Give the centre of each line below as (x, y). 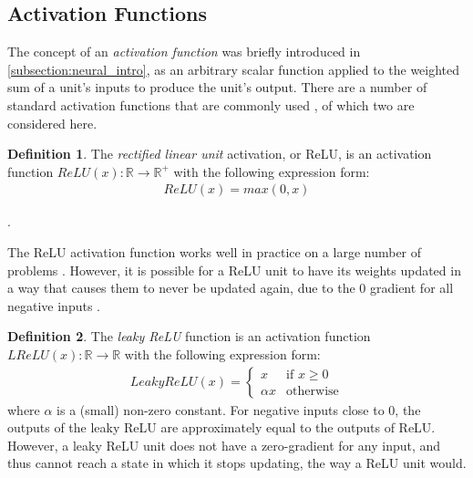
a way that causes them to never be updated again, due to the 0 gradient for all (231, 288)
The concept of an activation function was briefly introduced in (184, 52)
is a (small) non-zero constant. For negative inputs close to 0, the (239, 409)
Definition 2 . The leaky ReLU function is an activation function (189, 336)
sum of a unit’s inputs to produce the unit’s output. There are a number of (217, 87)
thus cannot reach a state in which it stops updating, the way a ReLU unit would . (237, 463)
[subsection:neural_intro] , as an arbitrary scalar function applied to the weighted (234, 69)
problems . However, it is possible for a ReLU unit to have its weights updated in (234, 270)
